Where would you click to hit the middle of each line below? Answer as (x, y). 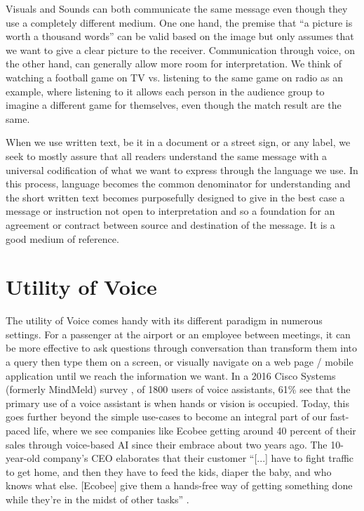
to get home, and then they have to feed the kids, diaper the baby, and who (169, 471)
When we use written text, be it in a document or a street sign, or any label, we (178, 142)
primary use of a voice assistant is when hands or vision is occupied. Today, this (178, 403)
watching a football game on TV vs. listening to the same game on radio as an (174, 77)
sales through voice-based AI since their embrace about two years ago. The (167, 444)
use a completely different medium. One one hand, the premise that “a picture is (179, 22)
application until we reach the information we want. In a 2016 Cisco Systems (171, 375)
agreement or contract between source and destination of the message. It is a (170, 224)
